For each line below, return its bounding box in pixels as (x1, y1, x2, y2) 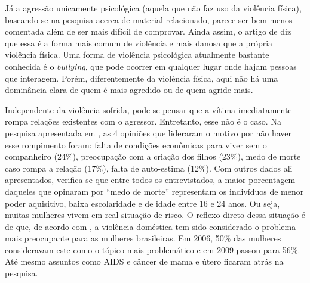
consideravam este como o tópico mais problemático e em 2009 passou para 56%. (5, 243, 300, 256)
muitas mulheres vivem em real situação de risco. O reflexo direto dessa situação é (5, 209, 306, 221)
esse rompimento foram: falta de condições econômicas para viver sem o (5, 138, 267, 151)
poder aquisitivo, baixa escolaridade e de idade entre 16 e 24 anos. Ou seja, (5, 197, 280, 209)
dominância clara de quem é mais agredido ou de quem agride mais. (5, 83, 253, 96)
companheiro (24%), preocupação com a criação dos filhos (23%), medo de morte (5, 150, 301, 163)
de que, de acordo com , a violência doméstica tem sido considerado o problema (5, 220, 296, 232)
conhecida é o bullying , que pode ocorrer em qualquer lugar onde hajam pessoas (5, 60, 297, 72)
